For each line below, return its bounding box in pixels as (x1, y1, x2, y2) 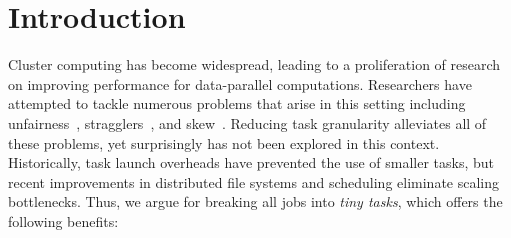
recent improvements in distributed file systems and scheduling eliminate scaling (8, 171, 500, 192)
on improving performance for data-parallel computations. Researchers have (8, 73, 472, 94)
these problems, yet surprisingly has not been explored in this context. (8, 132, 440, 153)
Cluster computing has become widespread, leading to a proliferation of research (8, 54, 501, 75)
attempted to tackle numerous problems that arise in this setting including (8, 93, 466, 114)
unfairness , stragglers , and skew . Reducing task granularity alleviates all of (8, 112, 487, 133)
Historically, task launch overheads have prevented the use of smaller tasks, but (8, 152, 495, 173)
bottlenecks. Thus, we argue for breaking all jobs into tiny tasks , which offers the (8, 191, 503, 212)
